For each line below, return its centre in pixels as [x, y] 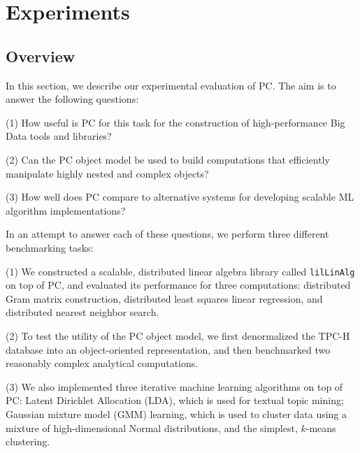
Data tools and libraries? [59, 136]
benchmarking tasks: [50, 247]
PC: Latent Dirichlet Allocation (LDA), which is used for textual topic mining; [175, 400]
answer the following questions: [72, 99]
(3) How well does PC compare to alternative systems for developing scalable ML [180, 197]
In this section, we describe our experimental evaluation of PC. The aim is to [171, 85]
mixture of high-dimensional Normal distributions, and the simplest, [152, 427]
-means [321, 427]
